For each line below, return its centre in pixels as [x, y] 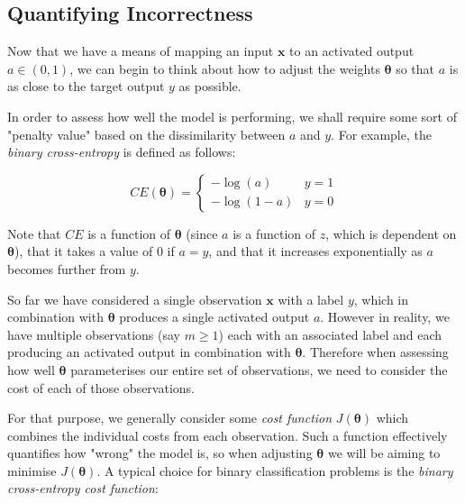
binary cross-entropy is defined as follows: [122, 152]
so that [415, 68]
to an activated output [352, 51]
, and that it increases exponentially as [315, 251]
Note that [34, 233]
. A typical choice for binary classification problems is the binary [275, 470]
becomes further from [67, 268]
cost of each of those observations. [101, 387]
